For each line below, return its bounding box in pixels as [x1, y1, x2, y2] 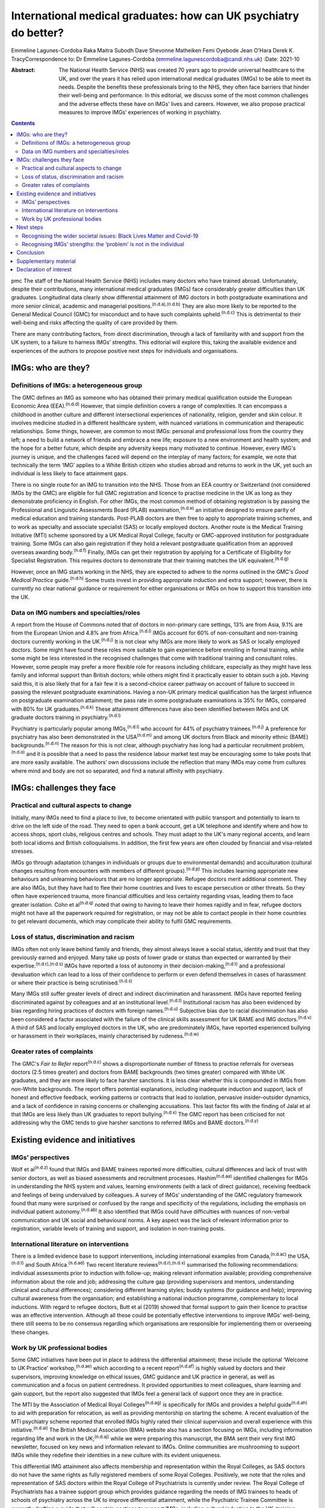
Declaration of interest [16, 266, 72, 273]
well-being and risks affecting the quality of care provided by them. [11, 319, 178, 326]
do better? [11, 26, 64, 39]
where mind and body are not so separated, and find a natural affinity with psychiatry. [11, 767, 224, 775]
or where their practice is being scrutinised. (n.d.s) [11, 978, 132, 986]
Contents [11, 119, 36, 127]
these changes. [11, 1328, 50, 1335]
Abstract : [11, 66, 36, 74]
